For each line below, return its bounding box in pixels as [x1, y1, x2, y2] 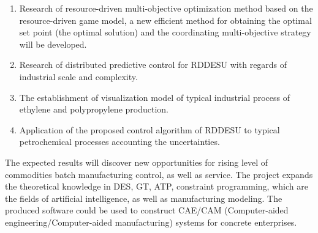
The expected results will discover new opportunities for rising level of [5, 155, 268, 168]
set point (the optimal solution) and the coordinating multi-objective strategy [19, 26, 311, 39]
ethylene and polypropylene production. [19, 103, 168, 116]
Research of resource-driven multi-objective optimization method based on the [19, 2, 313, 14]
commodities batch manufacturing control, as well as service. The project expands [5, 168, 313, 180]
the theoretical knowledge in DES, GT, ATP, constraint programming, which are [5, 180, 308, 193]
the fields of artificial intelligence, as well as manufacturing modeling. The [5, 191, 282, 204]
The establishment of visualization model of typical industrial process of [19, 91, 290, 103]
